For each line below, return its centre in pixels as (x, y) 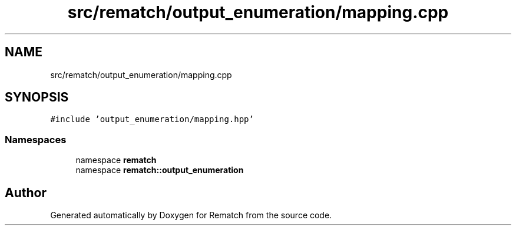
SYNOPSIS (37, 97)
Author (26, 192)
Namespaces (36, 139)
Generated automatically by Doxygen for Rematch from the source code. (191, 215)
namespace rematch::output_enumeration (160, 170)
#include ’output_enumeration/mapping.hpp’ (152, 119)
